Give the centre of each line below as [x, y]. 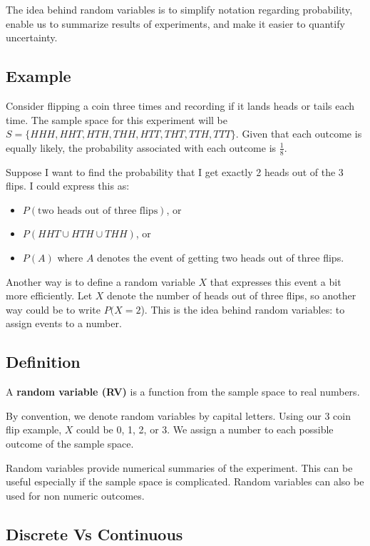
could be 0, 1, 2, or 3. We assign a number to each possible [205, 429]
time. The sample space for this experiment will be [117, 119]
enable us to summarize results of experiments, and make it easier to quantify [175, 23]
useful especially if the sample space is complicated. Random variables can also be [185, 481]
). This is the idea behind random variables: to [243, 309]
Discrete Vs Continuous [94, 534]
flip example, [34, 429]
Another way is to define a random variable [101, 281]
